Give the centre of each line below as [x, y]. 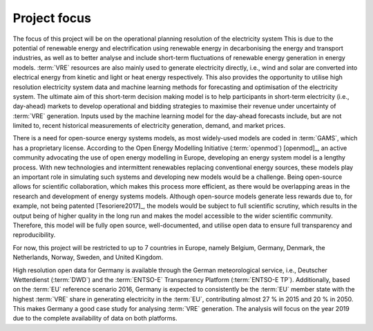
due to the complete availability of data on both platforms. [95, 319]
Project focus [52, 18]
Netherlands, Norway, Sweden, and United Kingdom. [88, 257]
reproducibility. [34, 235]
